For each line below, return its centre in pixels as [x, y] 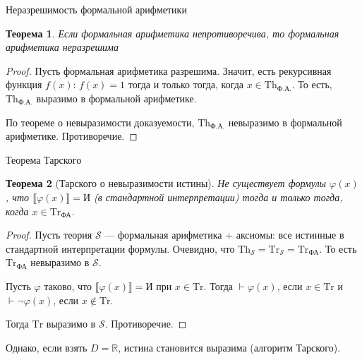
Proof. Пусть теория [49, 235]
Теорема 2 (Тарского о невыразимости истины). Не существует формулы [166, 183]
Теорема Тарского [44, 159]
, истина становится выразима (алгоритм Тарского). [229, 347]
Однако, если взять [47, 347]
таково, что [68, 286]
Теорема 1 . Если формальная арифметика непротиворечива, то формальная [173, 33]
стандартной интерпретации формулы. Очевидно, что [120, 248]
